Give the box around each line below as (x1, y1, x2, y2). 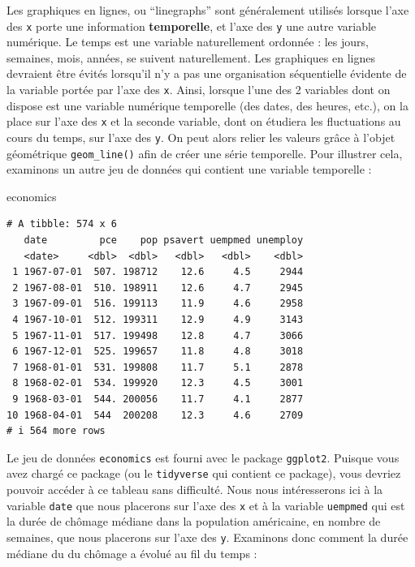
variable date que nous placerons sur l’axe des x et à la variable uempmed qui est (6, 496, 405, 513)
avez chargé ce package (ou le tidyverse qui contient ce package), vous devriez (6, 465, 401, 482)
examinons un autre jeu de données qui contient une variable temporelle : (6, 161, 372, 178)
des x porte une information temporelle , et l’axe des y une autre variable (6, 17, 377, 34)
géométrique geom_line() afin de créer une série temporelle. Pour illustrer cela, (6, 144, 403, 161)
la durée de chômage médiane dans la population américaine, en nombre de (6, 513, 381, 530)
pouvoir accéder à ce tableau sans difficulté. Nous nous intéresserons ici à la (6, 481, 383, 498)
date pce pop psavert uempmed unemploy (24, 234, 304, 247)
